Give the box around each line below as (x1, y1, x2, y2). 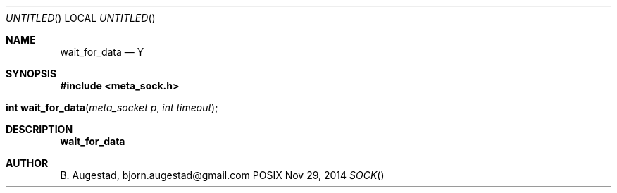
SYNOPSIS (6, 68, 57, 80)
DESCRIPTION (6, 123, 73, 135)
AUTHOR (6, 157, 49, 169)
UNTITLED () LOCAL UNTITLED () (6, 12, 156, 24)
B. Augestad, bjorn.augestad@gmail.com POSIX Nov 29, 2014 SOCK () (60, 169, 385, 181)
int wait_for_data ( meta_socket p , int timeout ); (6, 101, 218, 113)
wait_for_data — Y (60, 46, 144, 58)
